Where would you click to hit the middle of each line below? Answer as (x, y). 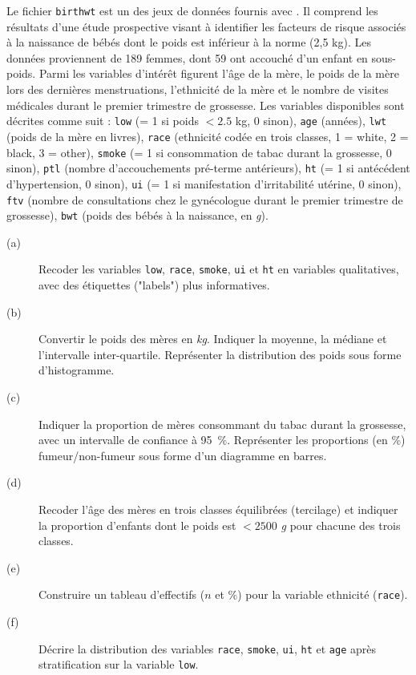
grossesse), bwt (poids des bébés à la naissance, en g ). (137, 215)
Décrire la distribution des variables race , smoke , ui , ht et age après (207, 648)
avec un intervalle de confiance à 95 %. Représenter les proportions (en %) (222, 440)
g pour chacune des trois (341, 525)
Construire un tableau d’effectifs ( (122, 594)
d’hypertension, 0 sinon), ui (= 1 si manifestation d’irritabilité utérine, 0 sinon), (204, 183)
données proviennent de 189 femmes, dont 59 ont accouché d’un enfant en (187, 57)
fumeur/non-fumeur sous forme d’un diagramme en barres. (183, 455)
